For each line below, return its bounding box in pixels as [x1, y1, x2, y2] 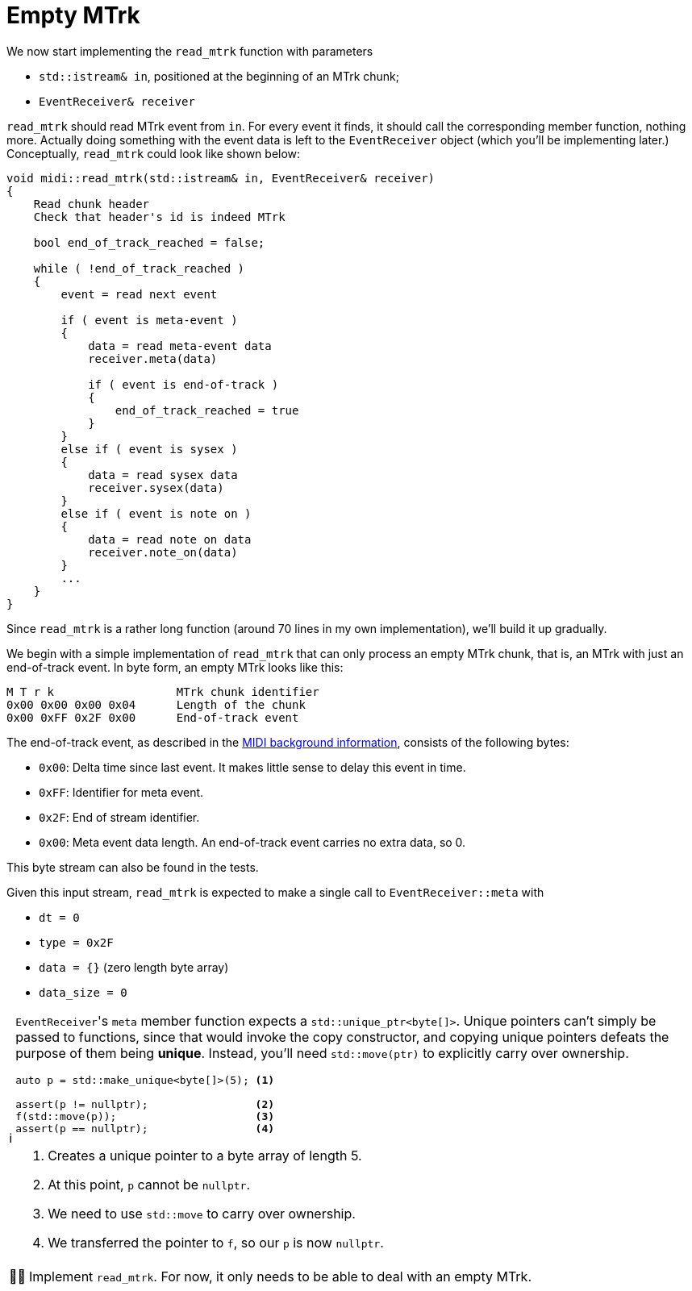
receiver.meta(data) [88, 352, 218, 365]
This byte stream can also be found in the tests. [6, 860, 259, 874]
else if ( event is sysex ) [60, 442, 238, 456]
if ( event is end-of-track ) [88, 377, 279, 391]
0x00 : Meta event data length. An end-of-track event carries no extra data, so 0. [39, 835, 466, 849]
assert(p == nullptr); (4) [15, 1122, 275, 1135]
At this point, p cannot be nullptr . [48, 1176, 251, 1193]
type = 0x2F [39, 935, 114, 949]
